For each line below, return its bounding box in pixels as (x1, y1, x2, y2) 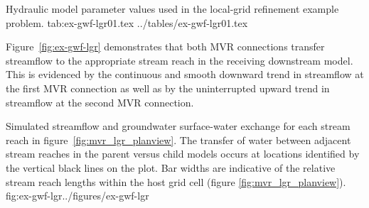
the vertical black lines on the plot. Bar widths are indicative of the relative (6, 160, 336, 175)
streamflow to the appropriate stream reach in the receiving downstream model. (6, 53, 353, 67)
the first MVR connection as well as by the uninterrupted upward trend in (6, 80, 330, 95)
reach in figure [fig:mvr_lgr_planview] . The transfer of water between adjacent (6, 132, 351, 147)
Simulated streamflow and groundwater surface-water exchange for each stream (6, 119, 351, 133)
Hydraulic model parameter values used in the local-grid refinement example (6, 1, 339, 16)
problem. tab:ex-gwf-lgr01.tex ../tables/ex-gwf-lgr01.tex (6, 15, 248, 30)
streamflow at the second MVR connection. (6, 94, 194, 109)
